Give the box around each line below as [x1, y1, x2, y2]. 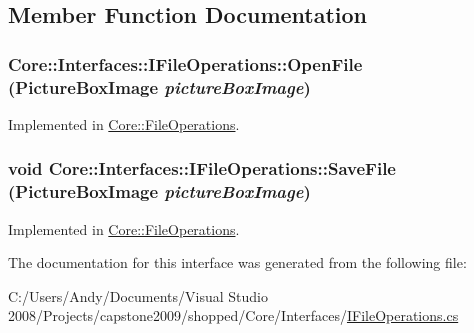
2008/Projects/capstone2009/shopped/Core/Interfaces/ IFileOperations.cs [8, 305, 459, 326]
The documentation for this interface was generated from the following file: [8, 252, 467, 273]
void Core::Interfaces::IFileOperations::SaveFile [8, 156, 396, 181]
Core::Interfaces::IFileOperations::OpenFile [8, 51, 363, 76]
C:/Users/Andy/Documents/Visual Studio [8, 285, 268, 306]
